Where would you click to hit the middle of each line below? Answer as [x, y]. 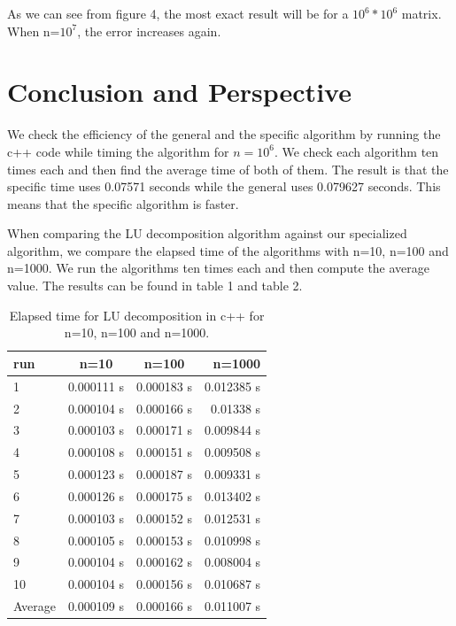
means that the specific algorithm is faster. [123, 203]
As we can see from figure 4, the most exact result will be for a [178, 13]
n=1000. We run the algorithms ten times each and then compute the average [219, 268]
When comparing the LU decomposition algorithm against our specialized [207, 233]
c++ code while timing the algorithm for [118, 151]
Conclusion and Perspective [179, 92]
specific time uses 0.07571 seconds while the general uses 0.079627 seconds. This [224, 186]
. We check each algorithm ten [356, 151]
